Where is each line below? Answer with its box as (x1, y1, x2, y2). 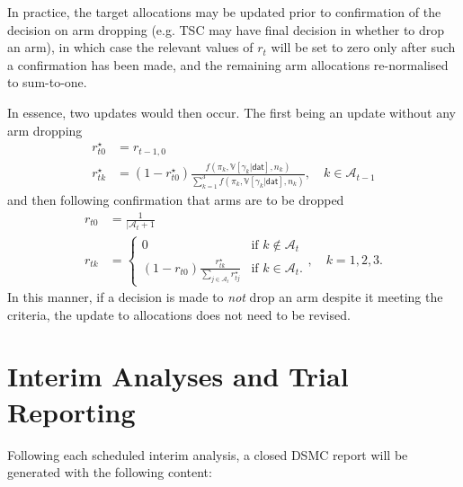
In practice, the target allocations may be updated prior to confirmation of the (7, 3, 441, 21)
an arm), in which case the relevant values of (7, 38, 254, 57)
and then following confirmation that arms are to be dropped (7, 190, 344, 208)
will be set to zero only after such (271, 38, 456, 57)
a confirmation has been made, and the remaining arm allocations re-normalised (7, 55, 449, 74)
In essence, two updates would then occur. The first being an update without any (7, 102, 456, 121)
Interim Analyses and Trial (7, 358, 349, 394)
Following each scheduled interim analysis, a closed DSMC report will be (7, 445, 408, 464)
